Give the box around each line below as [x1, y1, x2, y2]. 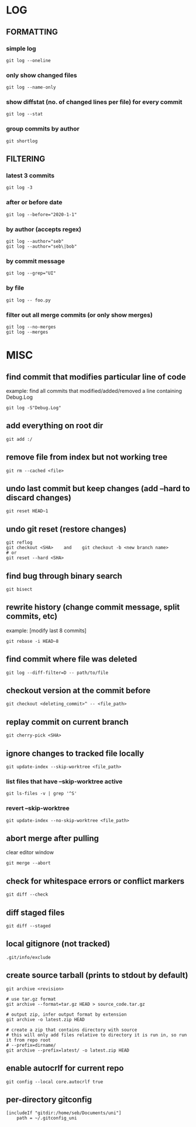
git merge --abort [6, 860, 51, 866]
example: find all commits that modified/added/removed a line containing [6, 387, 183, 394]
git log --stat [6, 111, 43, 117]
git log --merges [6, 329, 49, 335]
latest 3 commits [6, 172, 54, 180]
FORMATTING [6, 27, 59, 37]
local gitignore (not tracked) [6, 939, 111, 949]
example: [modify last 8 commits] [6, 627, 87, 634]
